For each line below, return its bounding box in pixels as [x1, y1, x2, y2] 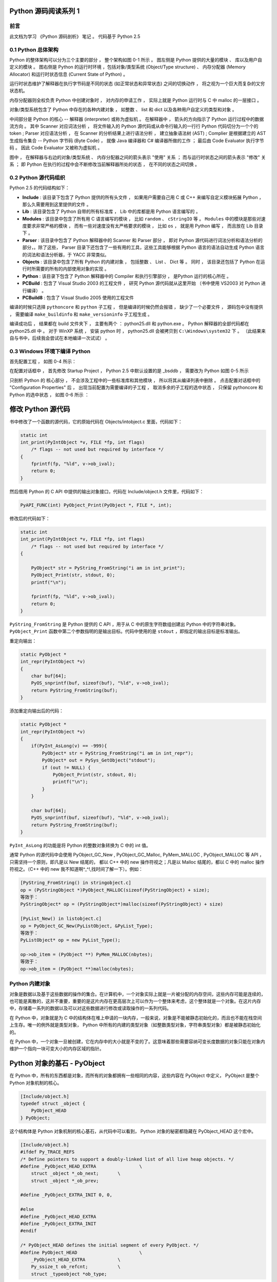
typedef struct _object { [20, 1100, 86, 1106]
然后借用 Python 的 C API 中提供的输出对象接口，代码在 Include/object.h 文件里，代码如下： [9, 488, 204, 494]
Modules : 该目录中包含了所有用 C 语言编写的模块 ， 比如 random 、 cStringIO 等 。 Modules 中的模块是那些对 [22, 215, 262, 222]
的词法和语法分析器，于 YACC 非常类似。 [22, 251, 109, 257]
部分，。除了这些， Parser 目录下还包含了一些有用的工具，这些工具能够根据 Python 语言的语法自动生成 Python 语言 [22, 244, 265, 251]
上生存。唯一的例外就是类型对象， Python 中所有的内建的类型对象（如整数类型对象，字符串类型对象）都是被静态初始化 [9, 1022, 261, 1028]
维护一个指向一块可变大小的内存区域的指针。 [9, 1046, 104, 1052]
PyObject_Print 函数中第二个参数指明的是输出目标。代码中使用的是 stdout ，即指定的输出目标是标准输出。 [9, 628, 243, 634]
